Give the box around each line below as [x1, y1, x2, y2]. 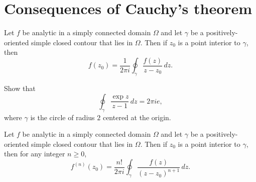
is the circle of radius [30, 112, 95, 122]
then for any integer [4, 148, 65, 159]
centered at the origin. [102, 112, 171, 122]
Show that [4, 83, 36, 94]
